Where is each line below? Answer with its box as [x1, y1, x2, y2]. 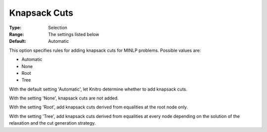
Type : [9, 25, 22, 31]
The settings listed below [48, 31, 99, 37]
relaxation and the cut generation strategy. [9, 120, 96, 126]
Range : [9, 31, 24, 37]
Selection [48, 25, 68, 31]
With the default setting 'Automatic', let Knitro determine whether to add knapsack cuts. [9, 86, 187, 92]
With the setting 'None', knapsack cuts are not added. [9, 95, 119, 101]
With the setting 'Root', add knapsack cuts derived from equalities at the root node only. [9, 104, 188, 110]
